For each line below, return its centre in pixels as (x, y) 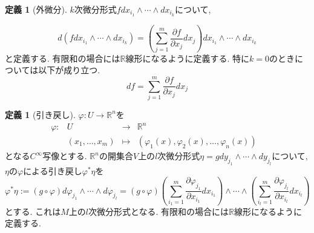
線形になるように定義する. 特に (188, 58)
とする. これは (33, 211)
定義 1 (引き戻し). (40, 114)
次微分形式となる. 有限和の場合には (159, 211)
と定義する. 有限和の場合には (63, 58)
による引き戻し (53, 170)
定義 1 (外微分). (36, 9)
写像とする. (65, 156)
